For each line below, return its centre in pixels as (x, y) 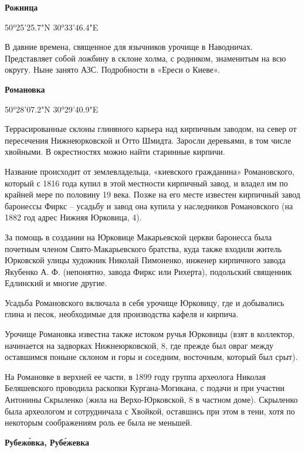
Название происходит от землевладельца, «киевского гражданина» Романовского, (150, 171)
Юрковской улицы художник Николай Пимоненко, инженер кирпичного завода (145, 260)
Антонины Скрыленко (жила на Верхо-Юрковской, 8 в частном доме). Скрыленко (151, 400)
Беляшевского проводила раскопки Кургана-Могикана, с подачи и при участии (145, 388)
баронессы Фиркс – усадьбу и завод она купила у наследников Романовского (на (149, 205)
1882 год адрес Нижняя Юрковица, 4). (73, 217)
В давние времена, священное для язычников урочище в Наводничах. (129, 47)
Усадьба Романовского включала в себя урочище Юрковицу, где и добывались (145, 302)
